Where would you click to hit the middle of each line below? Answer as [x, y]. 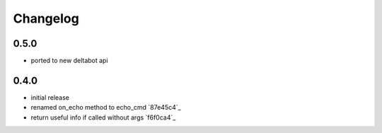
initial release [50, 97]
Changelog [46, 18]
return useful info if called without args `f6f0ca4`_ [103, 117]
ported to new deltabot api [70, 61]
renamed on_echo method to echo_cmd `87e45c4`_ [106, 108]
